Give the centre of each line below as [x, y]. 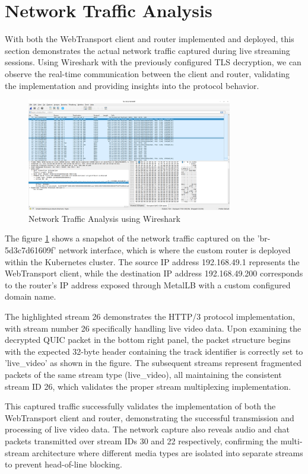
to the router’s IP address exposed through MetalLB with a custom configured [148, 284]
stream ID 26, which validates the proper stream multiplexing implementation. [148, 386]
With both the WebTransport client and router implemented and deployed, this [150, 39]
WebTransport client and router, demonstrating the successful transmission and [150, 417]
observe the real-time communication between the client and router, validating [147, 73]
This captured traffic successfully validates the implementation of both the [140, 406]
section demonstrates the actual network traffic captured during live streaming [147, 50]
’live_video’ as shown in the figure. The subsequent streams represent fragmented [153, 363]
